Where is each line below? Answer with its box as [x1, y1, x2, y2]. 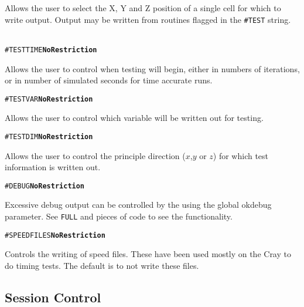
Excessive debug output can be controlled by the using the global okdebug [5, 198, 272, 211]
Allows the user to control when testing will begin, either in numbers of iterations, [5, 62, 300, 75]
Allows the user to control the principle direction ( [5, 149, 186, 161]
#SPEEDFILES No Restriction [5, 231, 105, 239]
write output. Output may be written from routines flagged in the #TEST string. [5, 13, 291, 25]
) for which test [213, 149, 269, 161]
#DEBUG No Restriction [5, 181, 85, 190]
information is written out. [5, 161, 101, 173]
